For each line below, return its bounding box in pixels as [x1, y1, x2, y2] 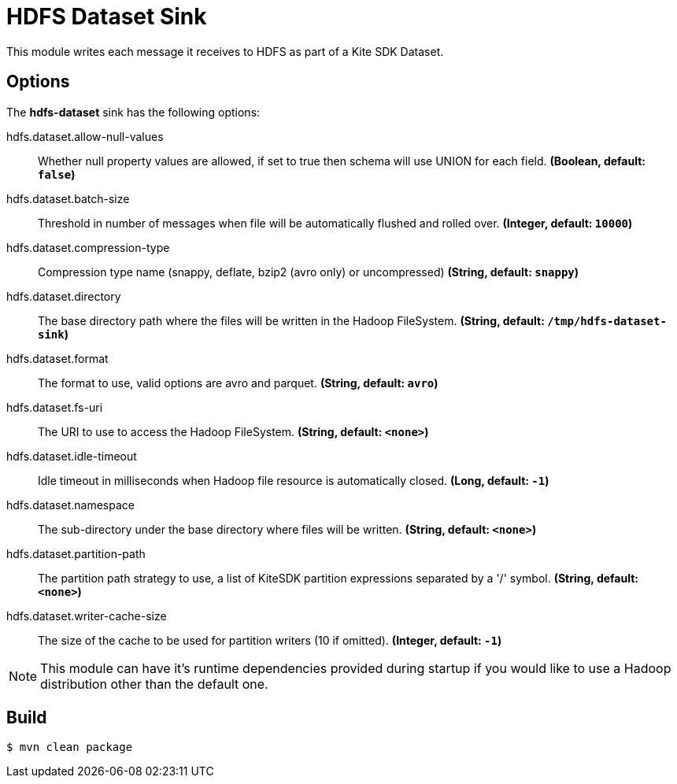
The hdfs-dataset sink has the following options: [6, 105, 261, 119]
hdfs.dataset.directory [6, 289, 121, 303]
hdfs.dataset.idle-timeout [6, 449, 137, 463]
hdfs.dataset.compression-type [6, 240, 170, 254]
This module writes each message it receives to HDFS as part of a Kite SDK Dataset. [6, 44, 444, 58]
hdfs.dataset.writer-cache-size [6, 608, 167, 623]
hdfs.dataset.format [6, 351, 109, 365]
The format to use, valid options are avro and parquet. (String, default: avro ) [38, 375, 438, 390]
